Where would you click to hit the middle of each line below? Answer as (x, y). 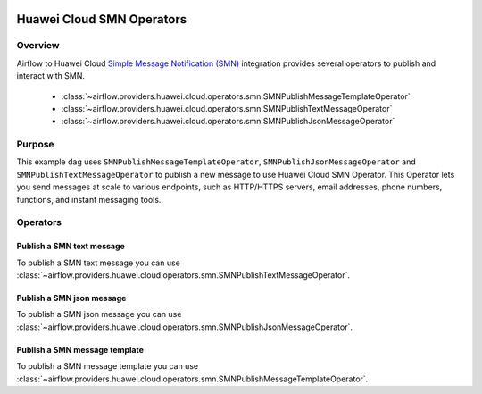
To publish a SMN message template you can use (108, 366)
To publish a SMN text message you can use (98, 263)
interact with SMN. (50, 76)
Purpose (35, 145)
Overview (38, 46)
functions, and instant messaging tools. (89, 199)
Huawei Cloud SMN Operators (102, 19)
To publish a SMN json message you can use (99, 314)
